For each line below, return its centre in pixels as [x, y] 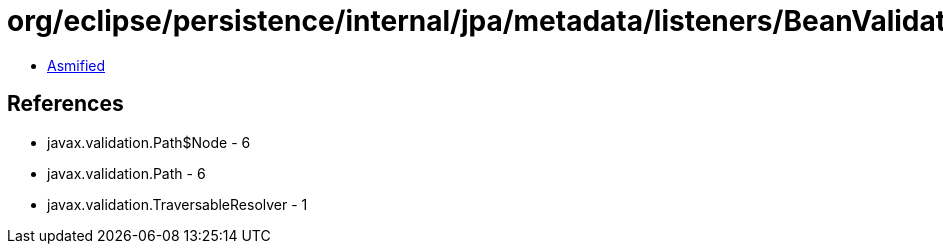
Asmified [76, 65]
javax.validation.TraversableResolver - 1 [177, 204]
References [65, 104]
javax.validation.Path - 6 [126, 173]
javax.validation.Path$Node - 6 [149, 142]
